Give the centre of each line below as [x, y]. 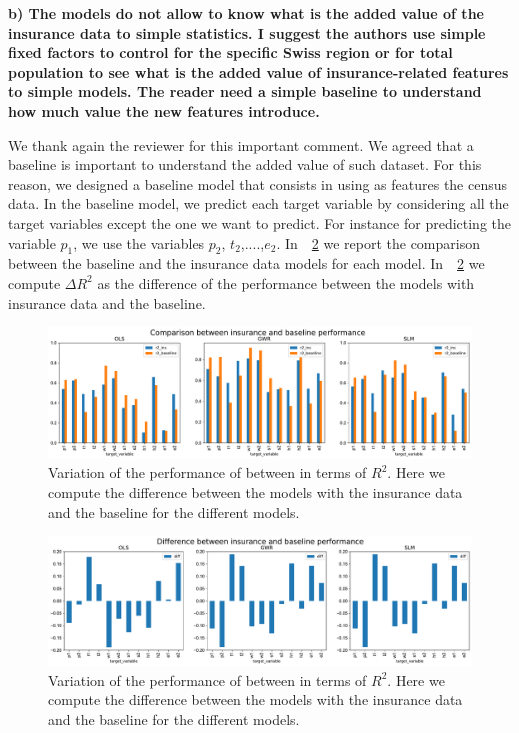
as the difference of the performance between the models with [286, 282]
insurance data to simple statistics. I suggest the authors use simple [247, 32]
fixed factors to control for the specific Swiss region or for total [230, 52]
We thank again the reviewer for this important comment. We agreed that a [241, 144]
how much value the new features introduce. [164, 110]
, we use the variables [139, 242]
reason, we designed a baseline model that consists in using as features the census [258, 183]
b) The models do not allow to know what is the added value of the [246, 13]
